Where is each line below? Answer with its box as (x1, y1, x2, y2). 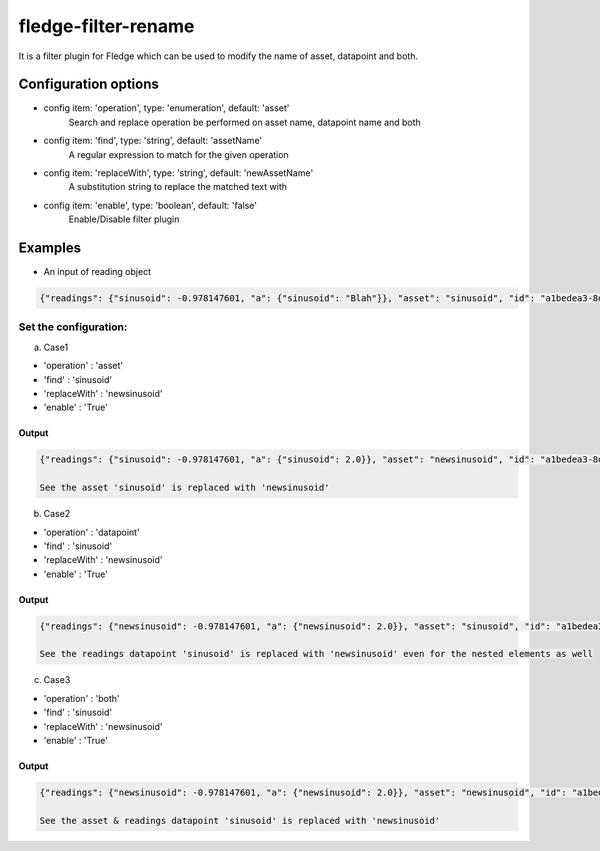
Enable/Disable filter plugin (68, 213, 180, 225)
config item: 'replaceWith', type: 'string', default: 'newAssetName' (43, 167, 314, 179)
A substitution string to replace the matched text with (68, 181, 287, 193)
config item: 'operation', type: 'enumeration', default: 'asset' (43, 102, 290, 114)
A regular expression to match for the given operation (68, 148, 289, 160)
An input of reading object (43, 266, 152, 278)
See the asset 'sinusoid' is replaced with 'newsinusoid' (39, 482, 330, 494)
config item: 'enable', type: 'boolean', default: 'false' (43, 199, 257, 211)
